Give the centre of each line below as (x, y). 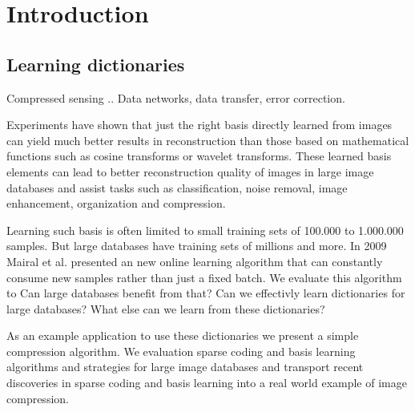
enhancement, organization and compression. (116, 203)
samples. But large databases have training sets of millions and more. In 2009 (197, 246)
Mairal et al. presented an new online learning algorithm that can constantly (195, 261)
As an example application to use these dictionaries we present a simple (183, 335)
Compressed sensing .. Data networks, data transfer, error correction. (176, 97)
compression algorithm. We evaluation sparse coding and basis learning (181, 351)
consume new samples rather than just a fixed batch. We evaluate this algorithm (204, 277)
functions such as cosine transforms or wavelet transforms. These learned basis (199, 156)
